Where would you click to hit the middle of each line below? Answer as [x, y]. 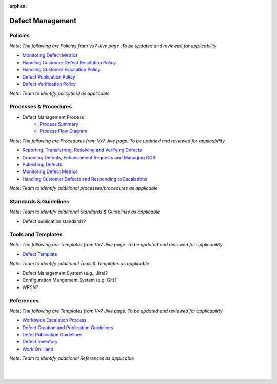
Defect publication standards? [54, 221]
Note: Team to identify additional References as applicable [72, 358]
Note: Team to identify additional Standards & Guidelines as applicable [85, 212]
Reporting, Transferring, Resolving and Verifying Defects [82, 150]
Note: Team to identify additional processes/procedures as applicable [84, 188]
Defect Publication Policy [49, 76]
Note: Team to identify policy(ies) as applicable [60, 93]
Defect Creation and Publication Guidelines [68, 327]
